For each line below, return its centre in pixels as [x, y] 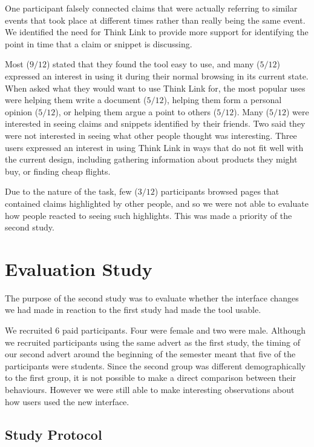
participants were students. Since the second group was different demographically [155, 365]
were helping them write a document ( [76, 100]
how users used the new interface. [67, 401]
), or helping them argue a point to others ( [136, 111]
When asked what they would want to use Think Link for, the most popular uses [155, 88]
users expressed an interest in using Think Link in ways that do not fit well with [154, 147]
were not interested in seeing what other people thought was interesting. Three [151, 135]
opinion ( [22, 111]
